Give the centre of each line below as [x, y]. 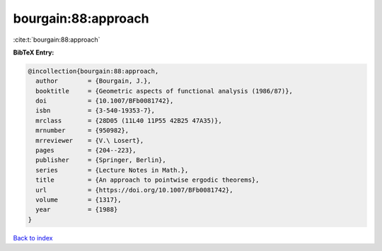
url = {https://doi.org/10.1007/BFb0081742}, [134, 190]
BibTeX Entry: [34, 52]
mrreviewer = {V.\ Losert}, [90, 140]
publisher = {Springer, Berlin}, [101, 160]
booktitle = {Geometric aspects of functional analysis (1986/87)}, [164, 91]
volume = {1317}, [79, 200]
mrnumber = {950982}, [82, 130]
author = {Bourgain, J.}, [93, 81]
